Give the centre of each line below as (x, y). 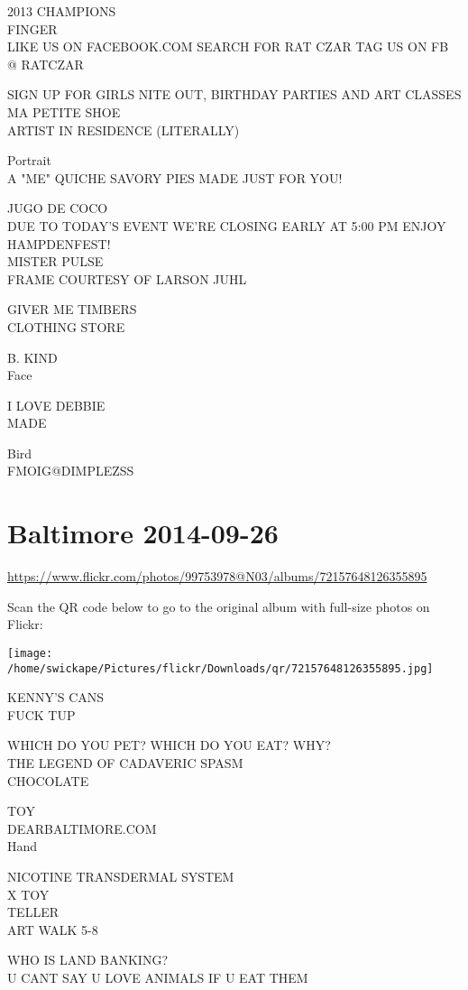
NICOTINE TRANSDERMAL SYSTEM (121, 877)
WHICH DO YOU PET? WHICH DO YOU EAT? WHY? (169, 745)
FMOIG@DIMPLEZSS (71, 471)
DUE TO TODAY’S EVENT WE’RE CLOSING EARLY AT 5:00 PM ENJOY (227, 225)
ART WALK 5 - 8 (53, 929)
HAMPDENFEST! (59, 243)
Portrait (29, 160)
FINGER (32, 28)
